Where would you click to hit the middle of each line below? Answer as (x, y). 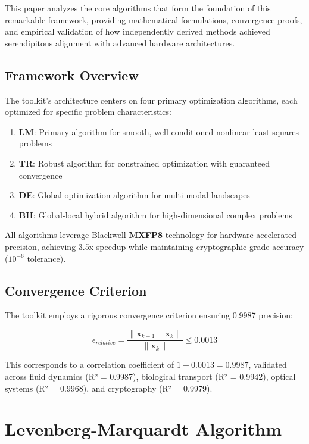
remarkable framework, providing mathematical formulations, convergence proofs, (154, 19)
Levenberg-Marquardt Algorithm (143, 429)
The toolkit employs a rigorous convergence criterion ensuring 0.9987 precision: (149, 315)
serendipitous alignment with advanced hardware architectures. (120, 43)
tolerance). (46, 258)
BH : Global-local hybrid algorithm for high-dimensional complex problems (155, 215)
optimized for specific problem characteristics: (88, 112)
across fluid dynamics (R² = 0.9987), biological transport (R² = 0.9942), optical (150, 376)
